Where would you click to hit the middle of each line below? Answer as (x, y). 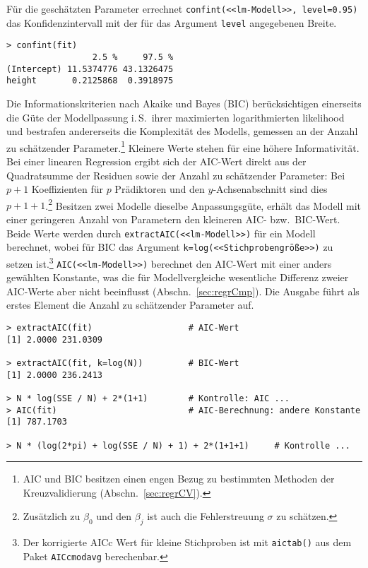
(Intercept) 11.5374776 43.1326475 (90, 69)
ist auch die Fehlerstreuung (206, 516)
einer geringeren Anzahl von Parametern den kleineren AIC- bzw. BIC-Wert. (173, 219)
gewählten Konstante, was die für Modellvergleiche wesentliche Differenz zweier (178, 277)
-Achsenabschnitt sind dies (270, 189)
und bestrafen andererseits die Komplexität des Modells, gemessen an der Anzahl (182, 131)
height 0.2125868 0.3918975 (90, 81)
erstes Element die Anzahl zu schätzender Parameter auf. (130, 305)
